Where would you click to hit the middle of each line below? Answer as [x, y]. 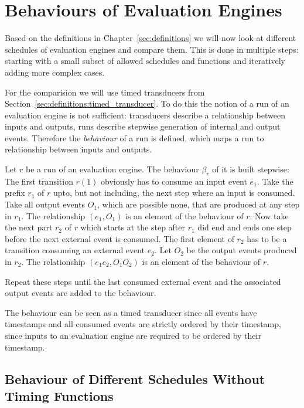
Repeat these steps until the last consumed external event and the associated [143, 281]
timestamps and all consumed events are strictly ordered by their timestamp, [143, 324]
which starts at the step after [133, 227]
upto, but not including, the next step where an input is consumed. [174, 193]
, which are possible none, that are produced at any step [199, 204]
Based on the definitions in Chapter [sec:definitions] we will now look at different [151, 38]
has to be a [267, 238]
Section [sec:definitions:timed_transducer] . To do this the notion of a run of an [147, 103]
